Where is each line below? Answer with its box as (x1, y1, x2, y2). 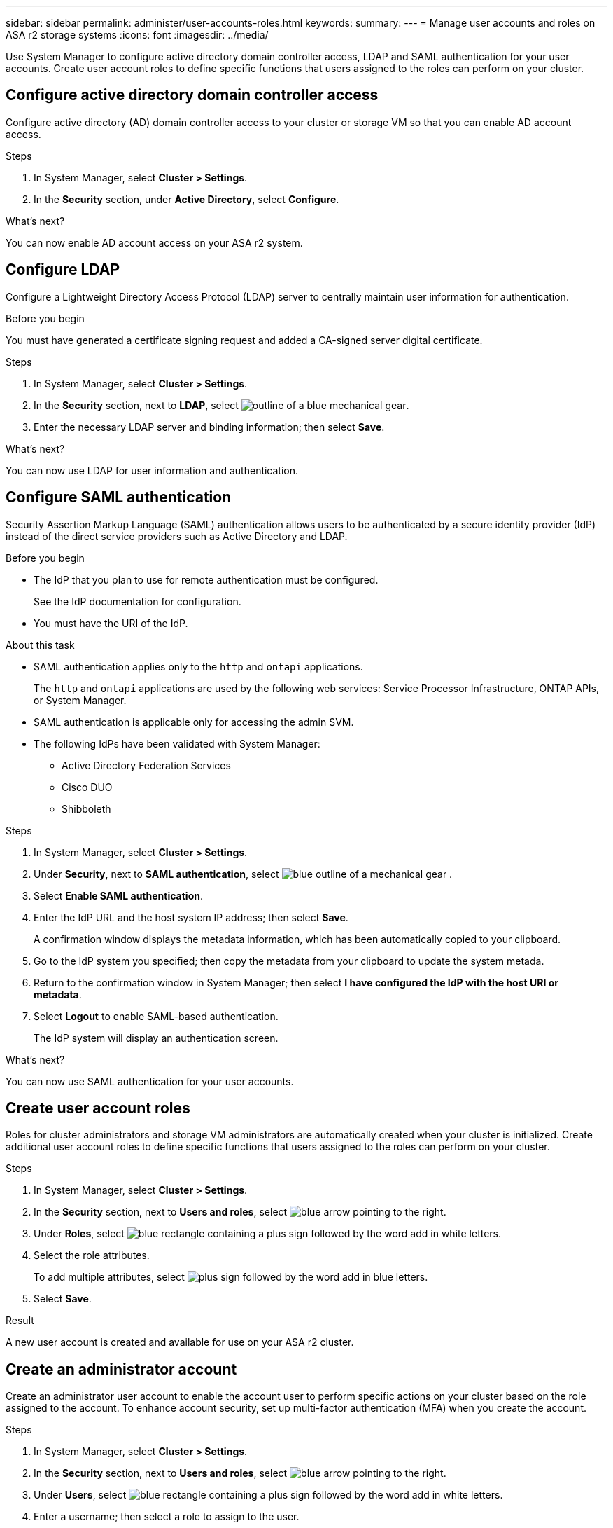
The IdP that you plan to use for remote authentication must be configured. (34, 573, 379, 586)
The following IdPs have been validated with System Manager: (34, 737, 320, 750)
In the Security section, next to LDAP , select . (34, 399, 409, 411)
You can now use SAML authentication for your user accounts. (6, 1075, 294, 1087)
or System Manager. (34, 694, 127, 706)
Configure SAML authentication (6, 488, 232, 507)
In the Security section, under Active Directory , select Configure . (34, 193, 339, 205)
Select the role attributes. (34, 1249, 150, 1262)
